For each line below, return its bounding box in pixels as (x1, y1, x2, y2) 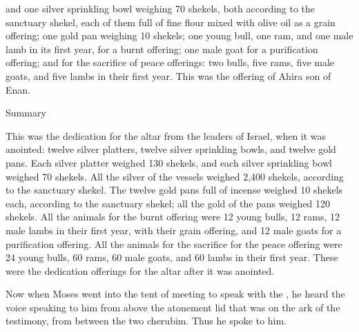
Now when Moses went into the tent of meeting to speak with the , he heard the (6, 287, 345, 301)
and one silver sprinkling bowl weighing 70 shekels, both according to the (6, 1, 316, 15)
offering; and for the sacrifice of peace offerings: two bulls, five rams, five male (6, 55, 335, 70)
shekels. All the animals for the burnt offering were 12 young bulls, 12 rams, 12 (6, 209, 340, 224)
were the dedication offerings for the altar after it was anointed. (6, 263, 275, 278)
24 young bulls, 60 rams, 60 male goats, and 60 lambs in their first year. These (6, 250, 338, 264)
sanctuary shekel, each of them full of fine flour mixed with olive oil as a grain (6, 14, 336, 29)
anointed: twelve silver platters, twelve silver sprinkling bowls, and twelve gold (6, 142, 336, 156)
